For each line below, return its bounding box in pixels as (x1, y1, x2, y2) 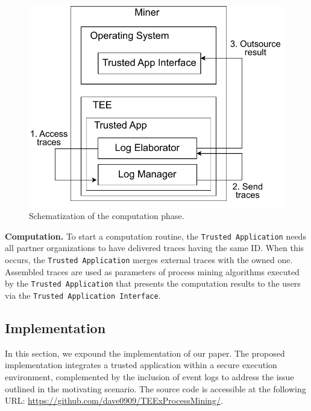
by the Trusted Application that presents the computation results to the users (5, 277, 301, 290)
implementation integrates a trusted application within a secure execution (5, 358, 277, 371)
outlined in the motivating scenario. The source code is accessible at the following (5, 382, 306, 395)
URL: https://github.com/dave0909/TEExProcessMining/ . (5, 394, 223, 407)
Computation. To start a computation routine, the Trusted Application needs (5, 229, 306, 242)
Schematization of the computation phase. (29, 209, 184, 222)
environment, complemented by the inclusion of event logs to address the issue (5, 370, 294, 383)
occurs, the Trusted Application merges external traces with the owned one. (5, 253, 293, 266)
